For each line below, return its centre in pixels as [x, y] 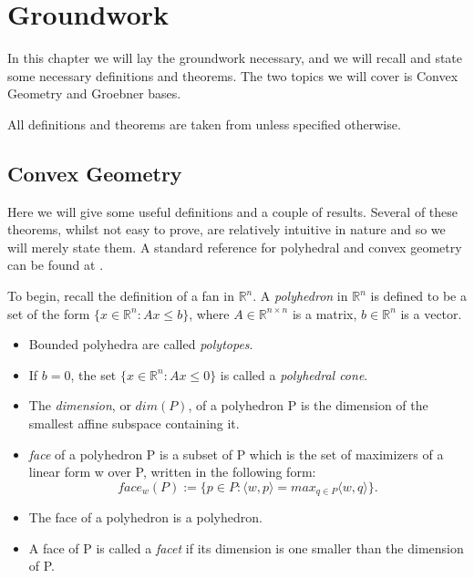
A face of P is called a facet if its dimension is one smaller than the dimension [246, 547]
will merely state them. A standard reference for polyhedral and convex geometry [235, 247]
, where [209, 313]
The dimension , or [80, 405]
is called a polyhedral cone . [294, 374]
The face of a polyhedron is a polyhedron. [145, 517]
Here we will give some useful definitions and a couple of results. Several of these [233, 211]
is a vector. [431, 313]
